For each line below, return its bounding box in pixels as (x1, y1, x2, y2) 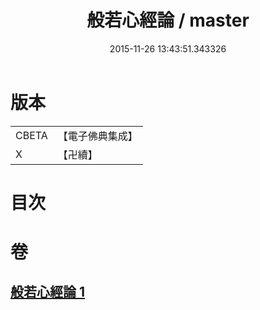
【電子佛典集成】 (57, 129, 138, 143)
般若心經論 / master (86, 9, 250, 32)
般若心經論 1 (10, 284, 86, 301)
